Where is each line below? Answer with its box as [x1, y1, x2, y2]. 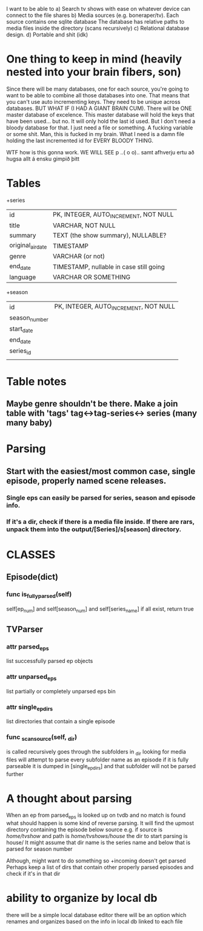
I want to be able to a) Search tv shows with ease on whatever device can [6, 5, 191, 12]
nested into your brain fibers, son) [6, 65, 182, 79]
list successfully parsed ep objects [6, 658, 93, 665]
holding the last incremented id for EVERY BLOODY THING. [6, 137, 153, 144]
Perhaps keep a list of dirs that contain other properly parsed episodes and [6, 864, 194, 871]
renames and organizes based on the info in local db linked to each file [6, 918, 183, 926]
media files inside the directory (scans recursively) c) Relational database [6, 24, 190, 32]
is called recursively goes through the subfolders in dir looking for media [6, 747, 187, 757]
